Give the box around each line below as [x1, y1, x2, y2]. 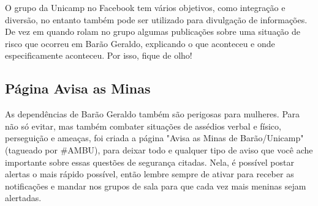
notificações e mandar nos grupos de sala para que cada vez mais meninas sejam [5, 179, 306, 192]
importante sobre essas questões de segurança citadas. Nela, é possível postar [5, 155, 294, 168]
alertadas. [5, 191, 42, 204]
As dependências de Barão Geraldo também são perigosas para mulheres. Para [5, 108, 300, 120]
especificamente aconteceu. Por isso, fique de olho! [5, 49, 192, 62]
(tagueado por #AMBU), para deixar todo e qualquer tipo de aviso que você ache [5, 143, 313, 156]
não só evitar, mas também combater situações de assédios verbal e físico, [5, 119, 281, 132]
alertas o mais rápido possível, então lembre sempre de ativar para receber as [5, 167, 294, 180]
